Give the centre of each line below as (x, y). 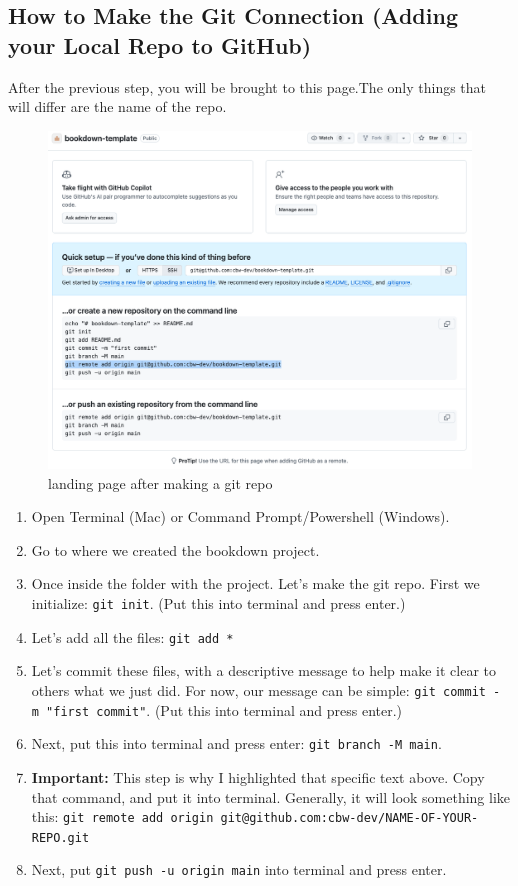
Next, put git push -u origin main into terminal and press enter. (239, 869)
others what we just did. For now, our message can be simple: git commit (258, 689)
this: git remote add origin (122, 816)
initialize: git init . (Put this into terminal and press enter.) (218, 603)
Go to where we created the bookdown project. (175, 549)
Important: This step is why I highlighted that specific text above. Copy (258, 776)
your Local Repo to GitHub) (160, 44)
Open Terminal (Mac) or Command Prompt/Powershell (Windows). (240, 516)
